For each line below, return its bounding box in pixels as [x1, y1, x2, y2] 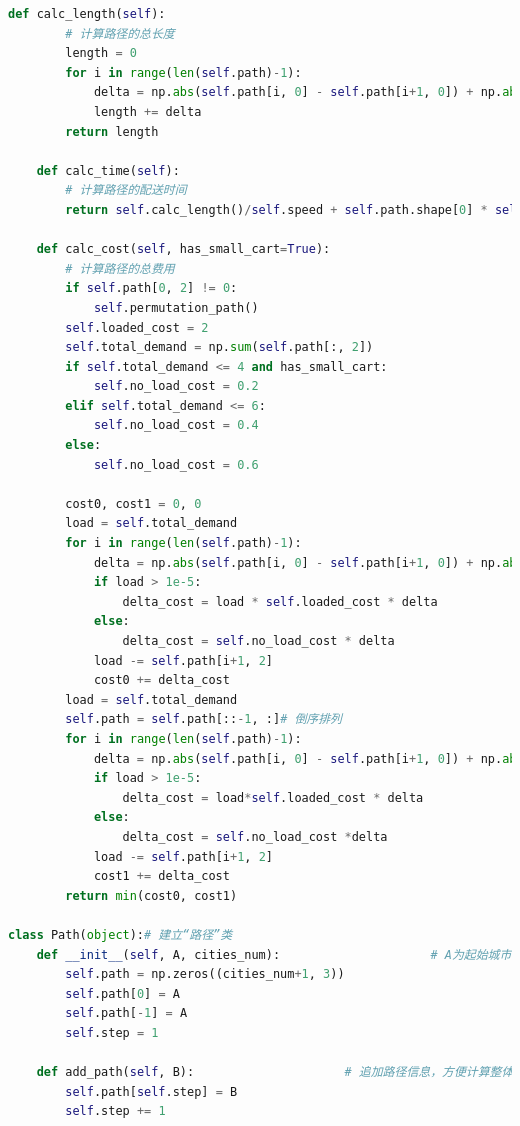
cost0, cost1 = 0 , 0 [65, 496, 202, 511]
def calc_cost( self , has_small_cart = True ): [36, 242, 331, 257]
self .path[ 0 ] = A [65, 986, 180, 1001]
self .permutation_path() [93, 300, 259, 315]
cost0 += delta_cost [93, 673, 230, 688]
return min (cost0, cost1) [65, 888, 238, 903]
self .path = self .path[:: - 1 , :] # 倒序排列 [65, 712, 343, 727]
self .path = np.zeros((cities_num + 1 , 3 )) [65, 967, 345, 982]
